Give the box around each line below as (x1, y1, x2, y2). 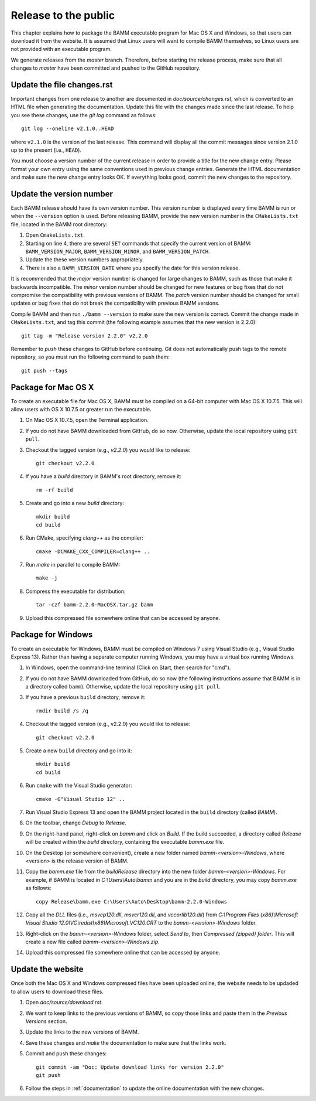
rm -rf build (36, 486, 73, 493)
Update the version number (11, 189, 114, 199)
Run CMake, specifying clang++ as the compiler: (25, 534, 143, 541)
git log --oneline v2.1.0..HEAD (21, 125, 114, 132)
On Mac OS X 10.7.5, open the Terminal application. (25, 417, 149, 424)
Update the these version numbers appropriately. (25, 256, 145, 263)
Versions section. (25, 1017, 67, 1025)
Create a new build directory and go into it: (25, 747, 132, 754)
